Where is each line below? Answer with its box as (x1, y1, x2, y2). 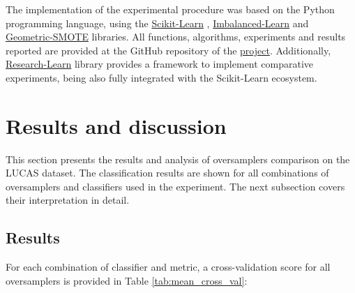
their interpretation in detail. (6, 193, 130, 207)
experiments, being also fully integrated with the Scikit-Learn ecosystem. (6, 70, 317, 84)
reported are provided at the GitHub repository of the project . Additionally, (6, 43, 331, 57)
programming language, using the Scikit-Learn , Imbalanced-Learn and (6, 15, 309, 30)
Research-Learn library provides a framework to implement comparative (6, 57, 314, 71)
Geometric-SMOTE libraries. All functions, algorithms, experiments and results (6, 29, 346, 44)
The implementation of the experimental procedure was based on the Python (6, 2, 335, 16)
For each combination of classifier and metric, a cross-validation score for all (6, 260, 331, 274)
